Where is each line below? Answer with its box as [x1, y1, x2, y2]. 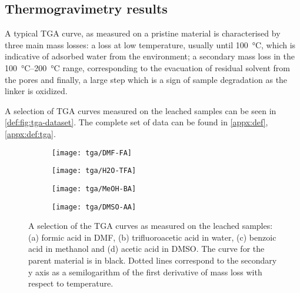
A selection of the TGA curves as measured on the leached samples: [28, 219, 273, 232]
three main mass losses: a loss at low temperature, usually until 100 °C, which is [5, 38, 296, 51]
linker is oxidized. [5, 85, 68, 97]
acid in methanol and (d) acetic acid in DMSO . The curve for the [28, 242, 265, 255]
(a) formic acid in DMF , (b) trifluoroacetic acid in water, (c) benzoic [28, 231, 276, 243]
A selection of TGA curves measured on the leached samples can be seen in [5, 104, 276, 116]
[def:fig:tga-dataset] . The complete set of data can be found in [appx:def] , [5, 116, 268, 128]
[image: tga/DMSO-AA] [52, 202, 136, 211]
